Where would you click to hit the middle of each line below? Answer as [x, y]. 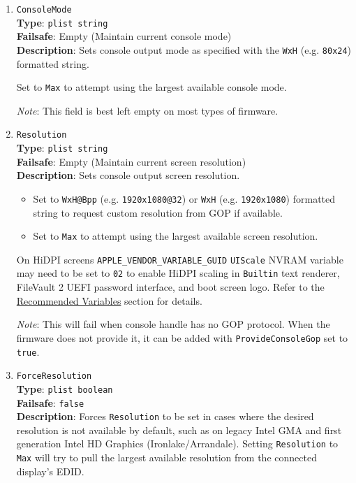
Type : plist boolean [65, 388]
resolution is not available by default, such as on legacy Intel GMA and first [179, 430]
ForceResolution [54, 376]
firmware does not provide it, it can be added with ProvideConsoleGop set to [182, 337]
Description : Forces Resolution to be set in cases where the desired [165, 416]
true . [28, 351]
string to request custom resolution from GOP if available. [158, 212]
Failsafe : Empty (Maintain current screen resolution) [131, 161]
